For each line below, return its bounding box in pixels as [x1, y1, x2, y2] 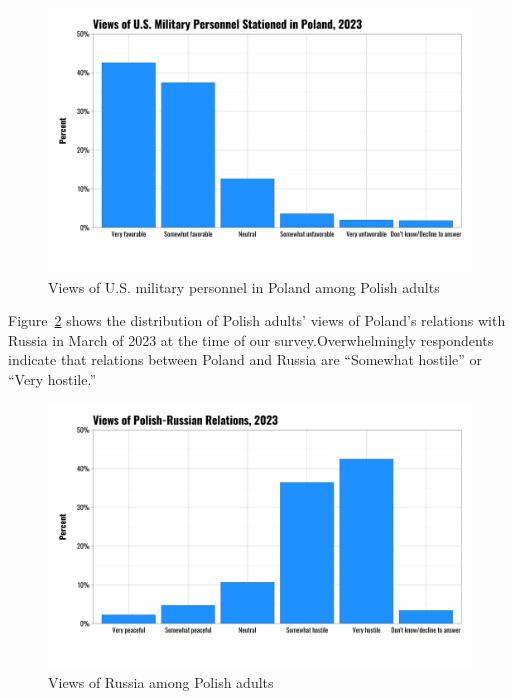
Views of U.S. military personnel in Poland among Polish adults [48, 276, 440, 297]
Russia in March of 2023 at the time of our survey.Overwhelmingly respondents [8, 329, 494, 350]
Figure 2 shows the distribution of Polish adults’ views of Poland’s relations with [8, 310, 506, 331]
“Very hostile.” [8, 368, 97, 389]
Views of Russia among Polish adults [48, 672, 274, 693]
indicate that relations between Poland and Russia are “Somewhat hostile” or [8, 349, 483, 370]
